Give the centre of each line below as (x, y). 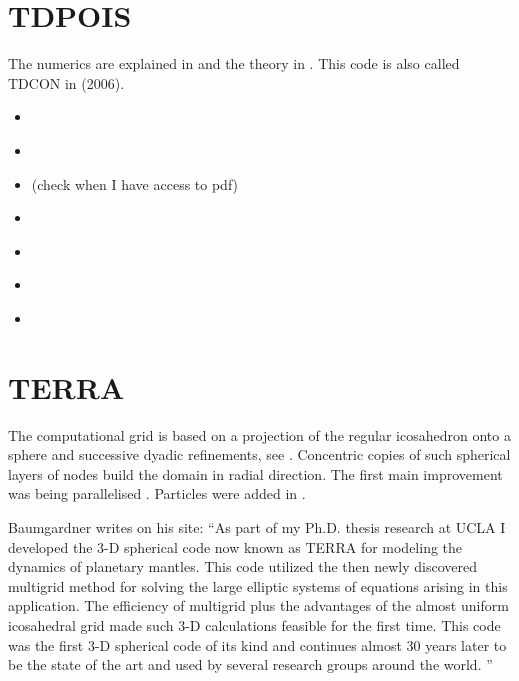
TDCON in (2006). (66, 82)
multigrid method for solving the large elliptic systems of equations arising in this (258, 585)
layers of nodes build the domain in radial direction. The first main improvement (255, 473)
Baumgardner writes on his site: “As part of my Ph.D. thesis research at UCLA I (257, 526)
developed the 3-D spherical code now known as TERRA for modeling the (235, 546)
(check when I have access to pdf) (135, 183)
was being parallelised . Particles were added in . (157, 493)
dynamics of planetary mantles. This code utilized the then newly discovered (242, 566)
